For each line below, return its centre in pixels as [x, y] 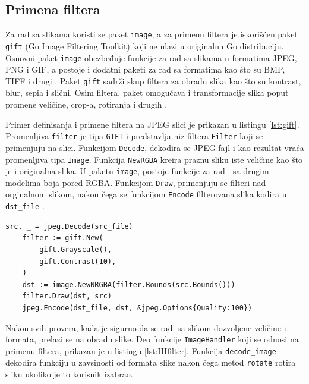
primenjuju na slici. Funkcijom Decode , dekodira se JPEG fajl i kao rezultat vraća [155, 147]
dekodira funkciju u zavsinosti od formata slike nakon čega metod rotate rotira [151, 362]
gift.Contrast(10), [78, 261]
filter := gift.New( [63, 238]
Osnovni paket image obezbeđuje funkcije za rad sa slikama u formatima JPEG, [151, 57]
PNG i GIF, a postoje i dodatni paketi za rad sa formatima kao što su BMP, [145, 69]
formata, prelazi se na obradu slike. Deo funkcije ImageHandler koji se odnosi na [152, 339]
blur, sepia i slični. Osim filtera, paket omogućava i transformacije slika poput [147, 92]
